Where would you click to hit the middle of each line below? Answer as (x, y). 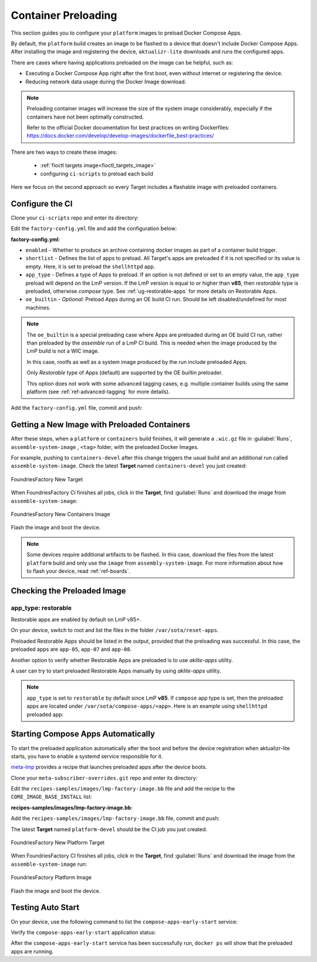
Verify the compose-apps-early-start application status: (83, 932)
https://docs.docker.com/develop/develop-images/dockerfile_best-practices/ (120, 136)
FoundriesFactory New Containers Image (60, 514)
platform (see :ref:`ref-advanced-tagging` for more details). (98, 391)
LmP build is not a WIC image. (63, 351)
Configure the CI (42, 203)
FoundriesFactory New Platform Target (58, 843)
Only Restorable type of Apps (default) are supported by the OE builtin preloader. (125, 373)
